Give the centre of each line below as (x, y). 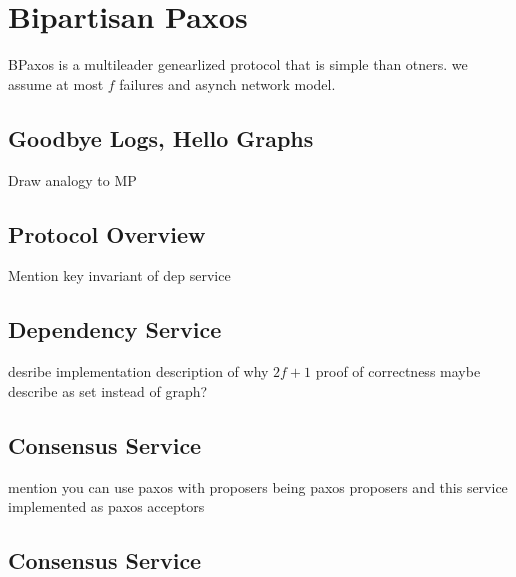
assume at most (56, 83)
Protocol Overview (107, 233)
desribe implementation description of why (138, 371)
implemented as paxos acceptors (106, 506)
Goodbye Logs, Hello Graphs (161, 137)
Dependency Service (115, 329)
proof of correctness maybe (398, 371)
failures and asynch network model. (227, 83)
